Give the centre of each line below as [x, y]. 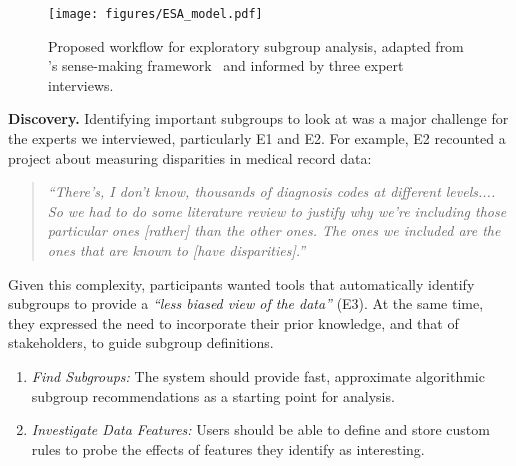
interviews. [81, 84]
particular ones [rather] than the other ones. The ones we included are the [274, 230]
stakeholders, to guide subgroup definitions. [141, 342]
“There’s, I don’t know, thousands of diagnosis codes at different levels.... [271, 191]
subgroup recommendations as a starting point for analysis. [213, 395]
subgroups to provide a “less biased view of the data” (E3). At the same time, [246, 303]
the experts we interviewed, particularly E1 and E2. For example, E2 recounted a [257, 138]
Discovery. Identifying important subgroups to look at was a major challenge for [258, 118]
